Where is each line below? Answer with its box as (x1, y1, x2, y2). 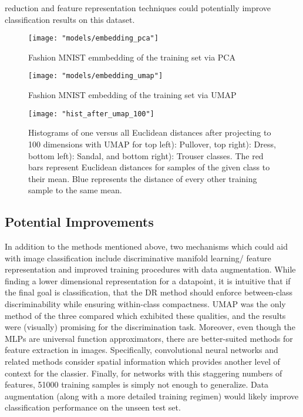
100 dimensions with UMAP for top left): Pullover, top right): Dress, (28, 137, 276, 150)
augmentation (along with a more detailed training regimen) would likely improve (5, 389, 299, 402)
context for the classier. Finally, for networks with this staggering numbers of (5, 366, 282, 379)
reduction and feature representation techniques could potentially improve (5, 2, 271, 14)
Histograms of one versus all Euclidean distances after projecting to (28, 126, 271, 139)
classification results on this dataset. (5, 13, 135, 25)
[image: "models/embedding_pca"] (28, 34, 159, 43)
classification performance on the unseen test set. (5, 401, 181, 413)
